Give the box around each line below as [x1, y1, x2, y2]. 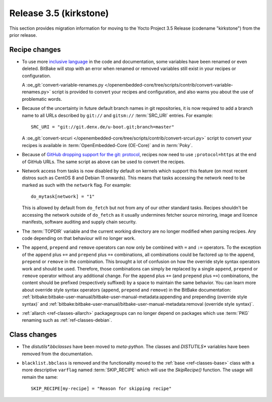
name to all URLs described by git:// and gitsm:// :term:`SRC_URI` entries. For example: [22, 112, 213, 118]
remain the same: [22, 374, 58, 380]
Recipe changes [9, 45, 61, 54]
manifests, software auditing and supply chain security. [22, 219, 137, 225]
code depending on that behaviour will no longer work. [22, 235, 136, 241]
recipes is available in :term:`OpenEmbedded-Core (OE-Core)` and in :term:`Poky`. [22, 142, 193, 148]
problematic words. [22, 96, 62, 102]
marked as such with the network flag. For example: [22, 182, 131, 188]
